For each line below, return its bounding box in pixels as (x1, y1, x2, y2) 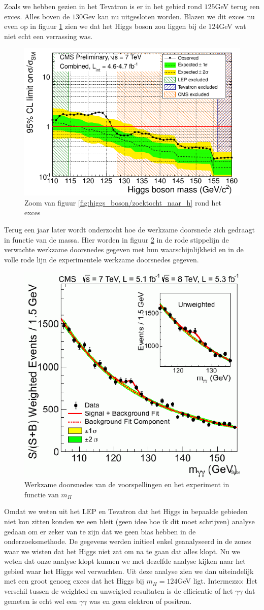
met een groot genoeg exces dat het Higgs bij (4, 575, 144, 586)
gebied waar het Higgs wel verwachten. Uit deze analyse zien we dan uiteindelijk (4, 565, 254, 576)
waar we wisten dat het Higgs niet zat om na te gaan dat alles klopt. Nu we (4, 546, 240, 556)
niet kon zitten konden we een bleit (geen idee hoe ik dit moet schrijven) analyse (4, 516, 255, 526)
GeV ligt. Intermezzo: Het (177, 575, 258, 586)
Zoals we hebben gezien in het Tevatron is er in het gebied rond (4, 1, 202, 11)
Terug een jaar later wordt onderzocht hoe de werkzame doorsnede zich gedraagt (4, 224, 255, 235)
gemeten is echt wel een (4, 595, 77, 606)
